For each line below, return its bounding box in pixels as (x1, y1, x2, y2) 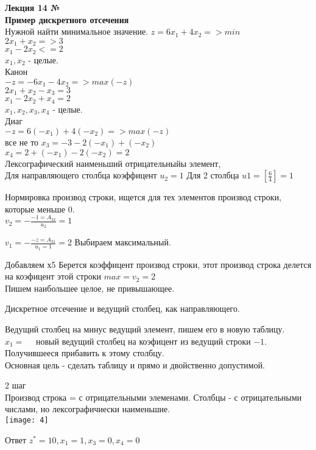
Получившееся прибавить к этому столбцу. (5, 346, 164, 359)
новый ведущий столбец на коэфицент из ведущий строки (36, 334, 251, 347)
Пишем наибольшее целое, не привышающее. (5, 281, 175, 294)
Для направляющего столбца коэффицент (5, 169, 157, 181)
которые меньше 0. (5, 202, 75, 215)
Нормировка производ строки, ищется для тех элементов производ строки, (5, 191, 282, 203)
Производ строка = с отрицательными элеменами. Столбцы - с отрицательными (5, 390, 302, 403)
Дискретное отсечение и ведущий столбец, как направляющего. (5, 302, 240, 315)
